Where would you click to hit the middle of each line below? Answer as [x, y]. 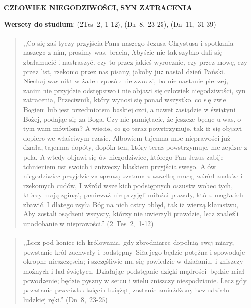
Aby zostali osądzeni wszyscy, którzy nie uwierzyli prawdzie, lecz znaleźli [131, 214]
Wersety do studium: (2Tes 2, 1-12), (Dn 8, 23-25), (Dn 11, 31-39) [110, 24]
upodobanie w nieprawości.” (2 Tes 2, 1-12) [88, 223]
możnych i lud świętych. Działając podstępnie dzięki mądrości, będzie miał [134, 271]
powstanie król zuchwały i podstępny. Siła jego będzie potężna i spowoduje [134, 251]
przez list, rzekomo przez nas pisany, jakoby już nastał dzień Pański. [124, 71]
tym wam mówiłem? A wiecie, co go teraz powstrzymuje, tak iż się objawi [133, 128]
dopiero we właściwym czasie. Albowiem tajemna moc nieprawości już [127, 138]
